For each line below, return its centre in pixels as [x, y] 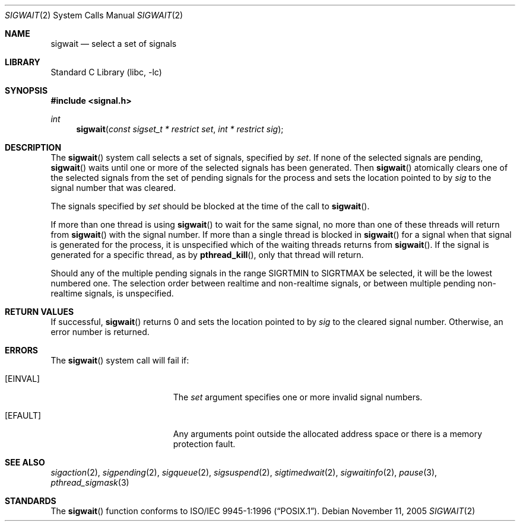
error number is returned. [100, 332]
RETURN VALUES [39, 312]
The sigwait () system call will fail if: [120, 360]
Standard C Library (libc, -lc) [106, 72]
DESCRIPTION [33, 147]
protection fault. [204, 444]
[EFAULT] [23, 415]
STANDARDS [31, 501]
